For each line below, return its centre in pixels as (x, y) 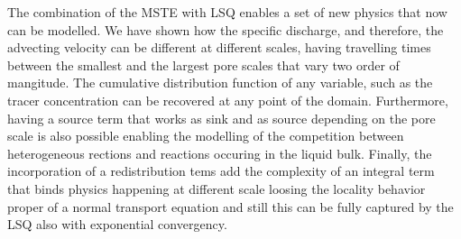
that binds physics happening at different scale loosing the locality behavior (217, 188)
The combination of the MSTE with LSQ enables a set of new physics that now (227, 12)
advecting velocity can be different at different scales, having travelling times (219, 47)
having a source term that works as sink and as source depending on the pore (221, 118)
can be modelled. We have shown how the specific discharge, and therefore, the (226, 29)
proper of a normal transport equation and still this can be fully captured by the (230, 206)
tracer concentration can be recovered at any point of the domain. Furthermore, (228, 100)
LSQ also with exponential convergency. (117, 224)
